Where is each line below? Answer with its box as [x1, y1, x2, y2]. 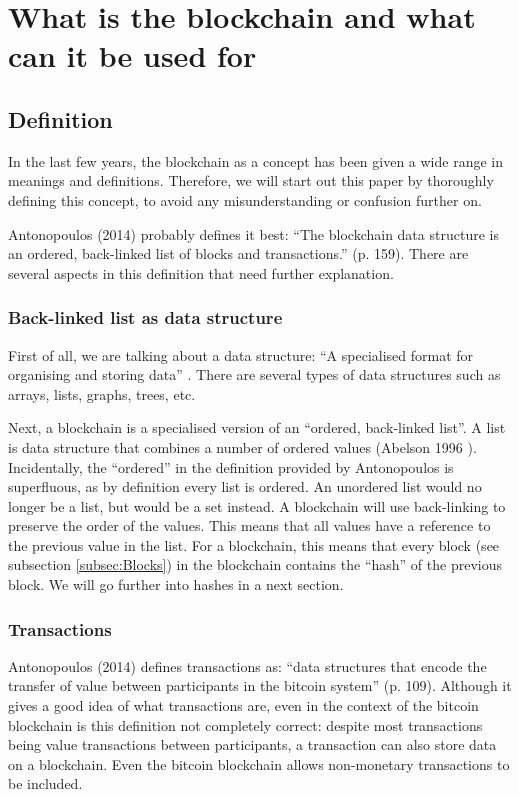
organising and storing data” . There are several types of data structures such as [8, 364, 501, 385]
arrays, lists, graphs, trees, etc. [8, 383, 196, 404]
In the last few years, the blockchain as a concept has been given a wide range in [8, 150, 503, 171]
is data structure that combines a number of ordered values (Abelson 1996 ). [8, 436, 477, 457]
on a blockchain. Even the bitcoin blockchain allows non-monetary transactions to [8, 753, 510, 774]
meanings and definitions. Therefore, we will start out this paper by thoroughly [8, 170, 494, 191]
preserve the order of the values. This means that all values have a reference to [8, 515, 491, 536]
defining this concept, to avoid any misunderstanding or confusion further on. [8, 189, 482, 210]
